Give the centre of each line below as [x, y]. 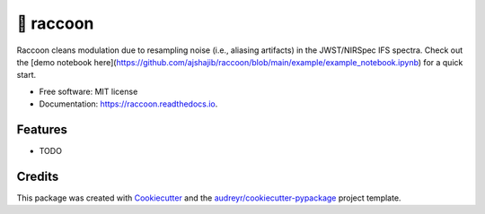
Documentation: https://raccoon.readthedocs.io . [128, 104]
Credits [38, 176]
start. [26, 75]
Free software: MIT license [88, 91]
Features [42, 129]
